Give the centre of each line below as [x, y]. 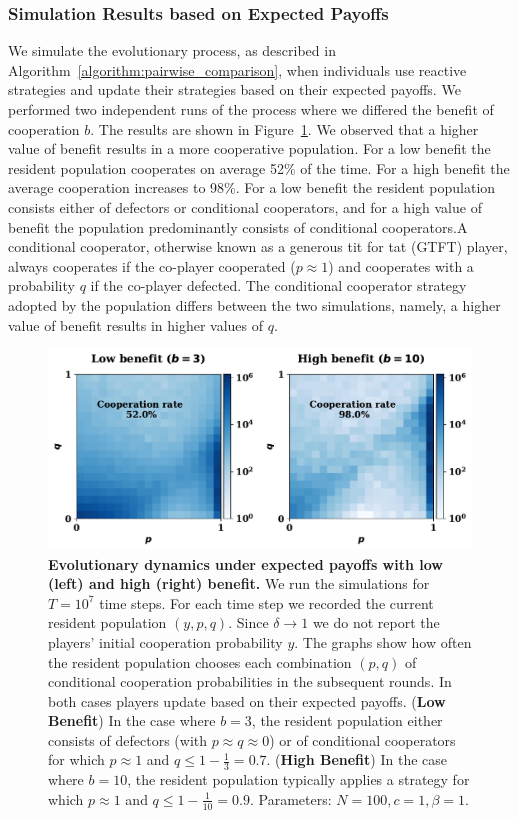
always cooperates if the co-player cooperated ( [152, 265]
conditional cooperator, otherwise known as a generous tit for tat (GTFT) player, [258, 246]
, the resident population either [347, 720]
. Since [248, 622]
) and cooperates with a [401, 265]
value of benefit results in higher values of [136, 324]
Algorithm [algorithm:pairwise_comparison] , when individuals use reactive [237, 69]
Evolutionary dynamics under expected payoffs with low [245, 563]
